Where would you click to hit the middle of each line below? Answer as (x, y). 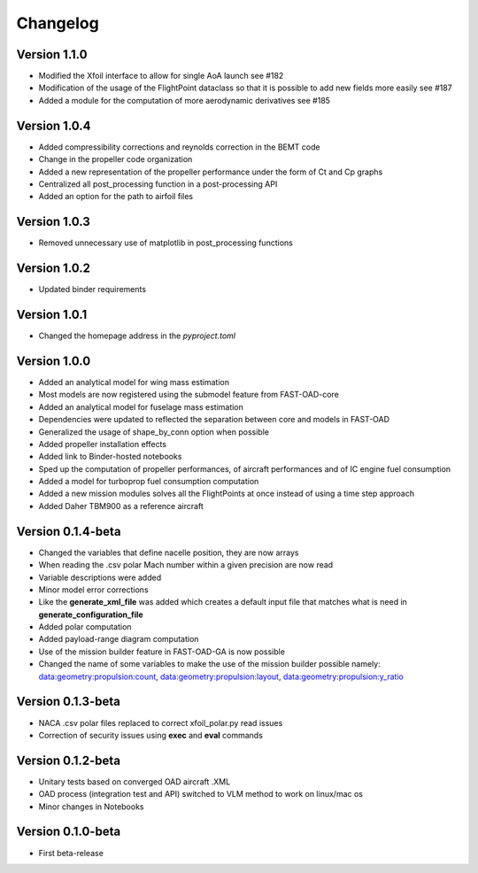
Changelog (58, 23)
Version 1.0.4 (54, 125)
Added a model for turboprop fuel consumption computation (149, 482)
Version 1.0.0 (54, 361)
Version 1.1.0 (52, 54)
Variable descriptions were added (100, 577)
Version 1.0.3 (53, 222)
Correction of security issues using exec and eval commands (150, 735)
